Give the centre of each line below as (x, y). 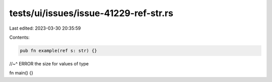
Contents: (19, 37)
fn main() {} (21, 73)
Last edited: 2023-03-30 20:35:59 (45, 28)
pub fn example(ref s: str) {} (59, 51)
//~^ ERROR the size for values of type (49, 63)
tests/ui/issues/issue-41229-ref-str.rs (91, 13)
